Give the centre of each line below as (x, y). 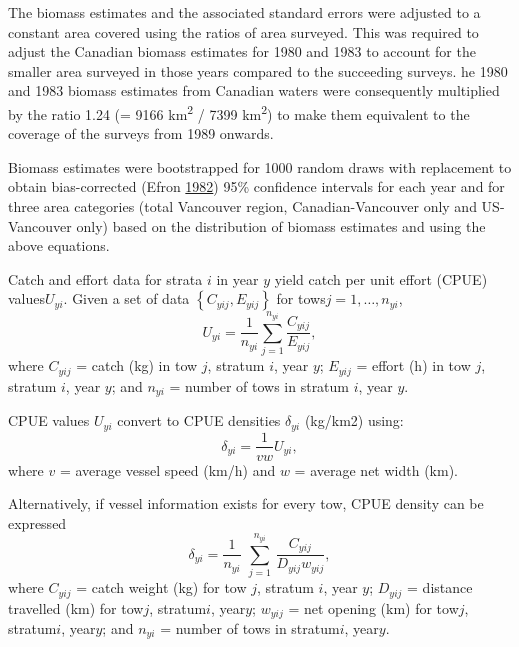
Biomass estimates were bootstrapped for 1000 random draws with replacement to (260, 166)
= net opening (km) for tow (373, 607)
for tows (301, 298)
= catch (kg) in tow (137, 365)
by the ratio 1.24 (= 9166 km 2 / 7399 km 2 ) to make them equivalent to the (239, 112)
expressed (37, 522)
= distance (440, 587)
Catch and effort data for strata (105, 278)
